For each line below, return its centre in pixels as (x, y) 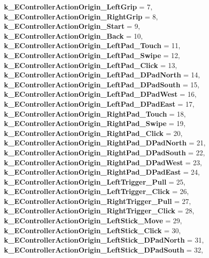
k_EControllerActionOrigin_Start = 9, (72, 26)
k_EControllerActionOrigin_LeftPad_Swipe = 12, (92, 55)
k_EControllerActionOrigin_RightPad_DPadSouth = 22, (104, 152)
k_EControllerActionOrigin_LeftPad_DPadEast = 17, (99, 103)
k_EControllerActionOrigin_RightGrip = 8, (81, 16)
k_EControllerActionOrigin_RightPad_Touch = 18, (95, 113)
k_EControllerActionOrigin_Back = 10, (73, 35)
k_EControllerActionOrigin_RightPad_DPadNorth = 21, (105, 143)
